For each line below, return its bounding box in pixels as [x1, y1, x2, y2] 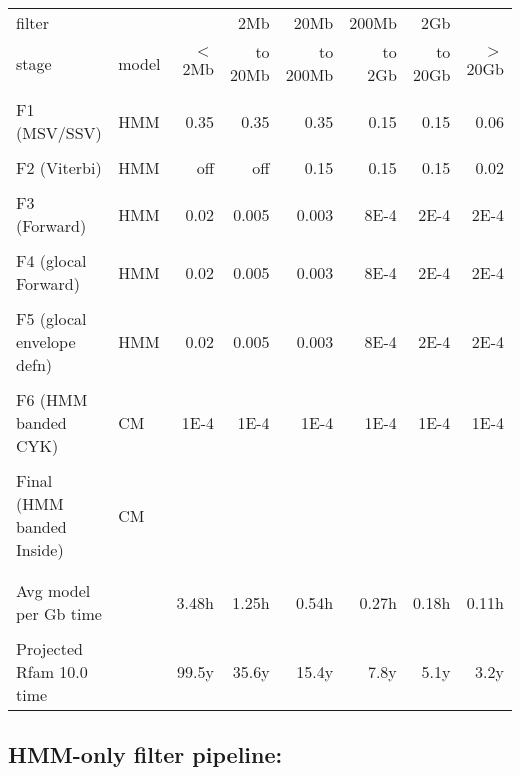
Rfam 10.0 [16, 660, 88, 683]
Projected [16, 637, 83, 660]
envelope [16, 330, 76, 353]
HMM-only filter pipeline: [8, 739, 283, 770]
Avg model [16, 579, 91, 602]
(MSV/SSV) [16, 121, 102, 144]
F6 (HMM [16, 388, 88, 411]
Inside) [16, 538, 64, 561]
